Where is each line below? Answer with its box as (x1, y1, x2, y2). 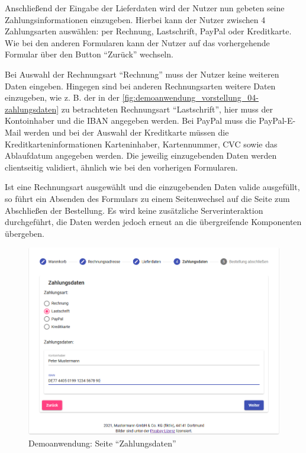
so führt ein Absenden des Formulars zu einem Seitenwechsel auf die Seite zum (5, 192, 290, 204)
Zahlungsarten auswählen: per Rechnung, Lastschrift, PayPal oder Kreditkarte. (5, 25, 292, 37)
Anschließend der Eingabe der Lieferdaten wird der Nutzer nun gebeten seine (5, 2, 285, 14)
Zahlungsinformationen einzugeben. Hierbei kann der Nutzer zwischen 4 (5, 13, 266, 25)
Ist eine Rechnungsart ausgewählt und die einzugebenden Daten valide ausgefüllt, (5, 181, 300, 193)
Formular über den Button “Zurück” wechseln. (5, 48, 173, 60)
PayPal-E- (259, 114, 296, 127)
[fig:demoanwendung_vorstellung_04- (122, 91, 259, 104)
